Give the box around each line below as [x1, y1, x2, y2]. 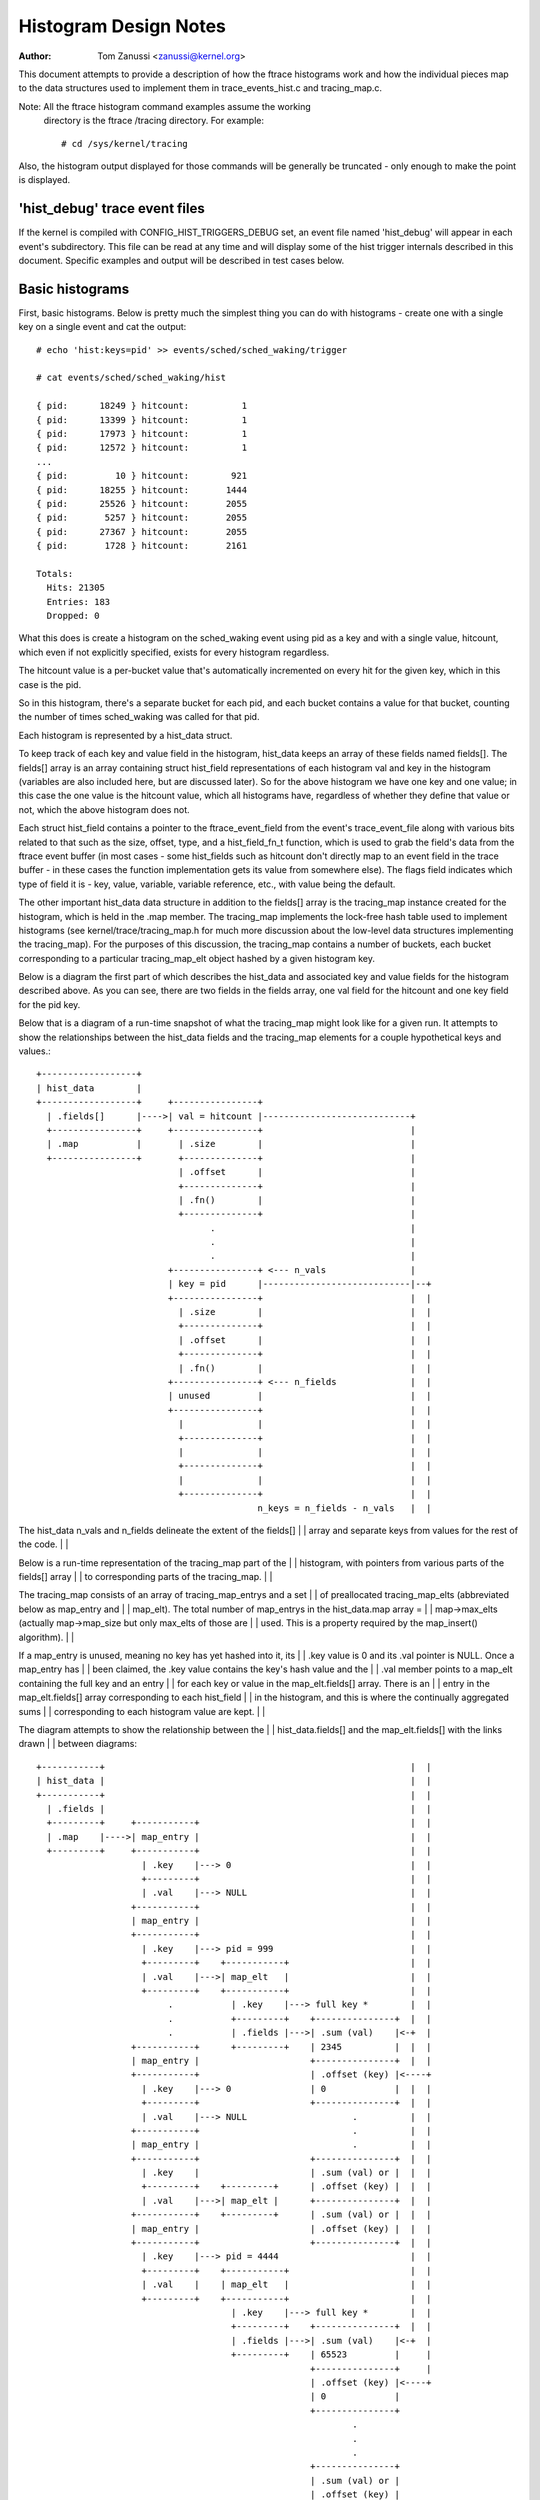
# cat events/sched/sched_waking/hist [36, 372, 227, 384]
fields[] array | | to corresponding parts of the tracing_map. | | [18, 1571, 273, 1583]
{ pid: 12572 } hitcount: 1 [36, 442, 248, 454]
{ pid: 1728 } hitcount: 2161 [36, 540, 248, 552]
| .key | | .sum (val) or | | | [141, 2167, 432, 2179]
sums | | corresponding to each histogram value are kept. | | [18, 1705, 266, 1717]
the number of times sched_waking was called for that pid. [18, 711, 260, 723]
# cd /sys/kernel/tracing [61, 138, 189, 149]
